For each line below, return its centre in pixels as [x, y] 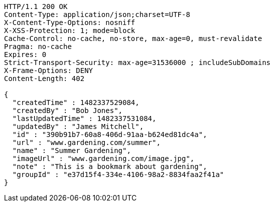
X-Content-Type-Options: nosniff [70, 22]
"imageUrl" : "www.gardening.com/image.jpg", [103, 158]
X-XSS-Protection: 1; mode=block [70, 30]
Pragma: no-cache [38, 46]
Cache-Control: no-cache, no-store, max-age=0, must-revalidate [133, 38]
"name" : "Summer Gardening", [72, 150]
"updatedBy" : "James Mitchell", [78, 126]
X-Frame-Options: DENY [49, 70]
